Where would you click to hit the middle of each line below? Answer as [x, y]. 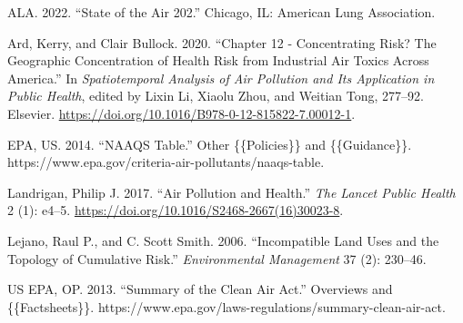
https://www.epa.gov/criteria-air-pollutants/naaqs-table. [166, 162]
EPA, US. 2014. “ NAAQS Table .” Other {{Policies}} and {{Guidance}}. [210, 144]
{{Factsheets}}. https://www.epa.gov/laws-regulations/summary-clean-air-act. [226, 306]
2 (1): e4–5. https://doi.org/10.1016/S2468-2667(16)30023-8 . [176, 210]
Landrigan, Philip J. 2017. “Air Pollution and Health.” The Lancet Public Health [231, 192]
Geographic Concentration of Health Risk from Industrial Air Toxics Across [218, 60]
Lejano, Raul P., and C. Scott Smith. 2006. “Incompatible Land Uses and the [223, 240]
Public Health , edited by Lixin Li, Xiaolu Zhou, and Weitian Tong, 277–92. [216, 96]
